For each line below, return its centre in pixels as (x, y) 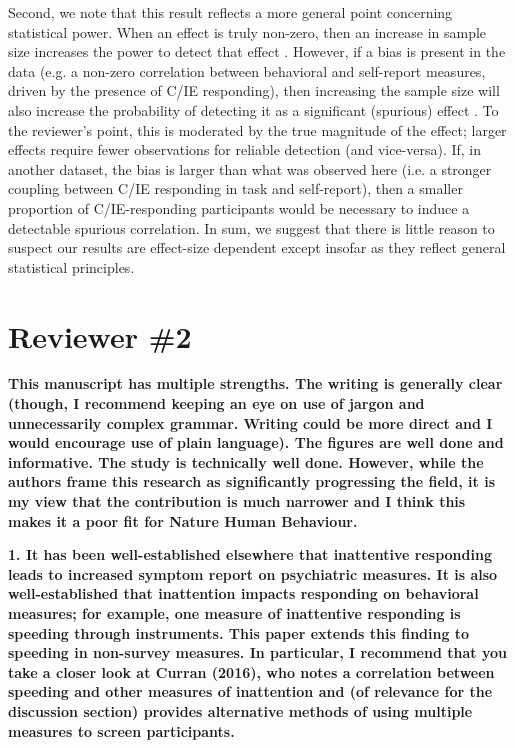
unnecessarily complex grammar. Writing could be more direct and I (250, 422)
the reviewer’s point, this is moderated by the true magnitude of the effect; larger (257, 129)
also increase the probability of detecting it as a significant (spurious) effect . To (253, 109)
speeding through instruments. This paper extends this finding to (239, 632)
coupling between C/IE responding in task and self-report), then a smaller (235, 188)
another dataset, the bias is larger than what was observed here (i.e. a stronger (250, 168)
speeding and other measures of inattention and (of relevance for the (250, 691)
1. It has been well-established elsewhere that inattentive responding (250, 554)
